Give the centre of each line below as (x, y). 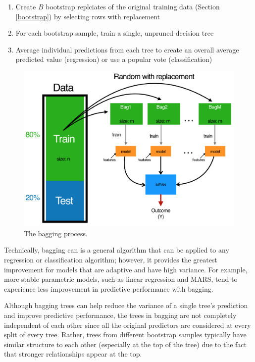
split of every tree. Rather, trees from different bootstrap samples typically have (125, 335)
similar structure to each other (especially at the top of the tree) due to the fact (125, 344)
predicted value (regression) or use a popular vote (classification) (114, 59)
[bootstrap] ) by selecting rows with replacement (88, 16)
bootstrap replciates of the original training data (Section (133, 6)
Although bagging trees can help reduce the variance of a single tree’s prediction (126, 305)
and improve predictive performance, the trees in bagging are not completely (120, 315)
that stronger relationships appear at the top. (73, 354)
